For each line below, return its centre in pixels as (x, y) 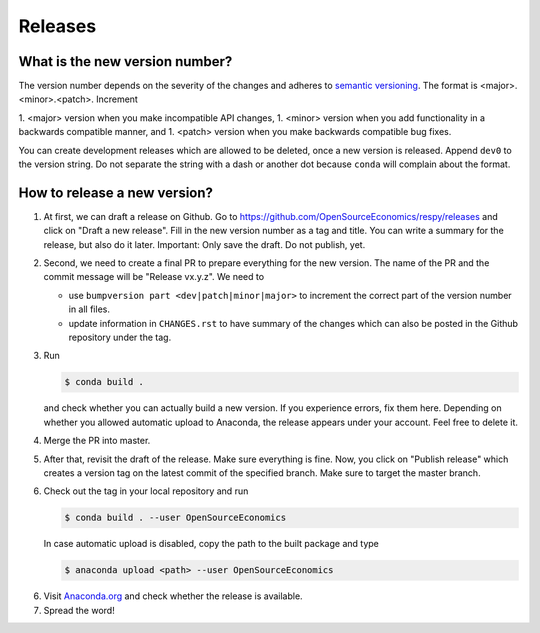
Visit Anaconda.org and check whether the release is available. (173, 596)
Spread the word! (79, 610)
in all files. (89, 309)
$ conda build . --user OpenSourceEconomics (175, 518)
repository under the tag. (120, 337)
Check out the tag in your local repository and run (146, 491)
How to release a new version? (116, 192)
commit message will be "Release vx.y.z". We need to (154, 277)
